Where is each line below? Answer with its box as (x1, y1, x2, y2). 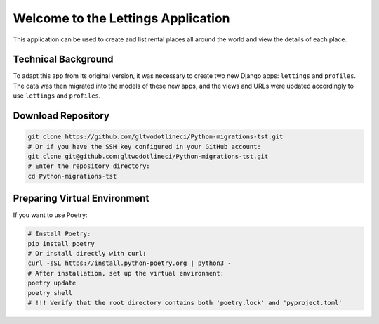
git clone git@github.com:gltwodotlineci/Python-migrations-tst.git (27, 153, 269, 161)
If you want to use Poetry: (13, 211, 88, 219)
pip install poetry (27, 240, 95, 247)
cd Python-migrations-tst (27, 172, 117, 180)
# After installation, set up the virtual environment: (27, 269, 225, 277)
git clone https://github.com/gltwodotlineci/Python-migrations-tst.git (27, 133, 284, 141)
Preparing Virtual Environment (13, 193, 149, 205)
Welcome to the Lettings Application (13, 11, 230, 26)
